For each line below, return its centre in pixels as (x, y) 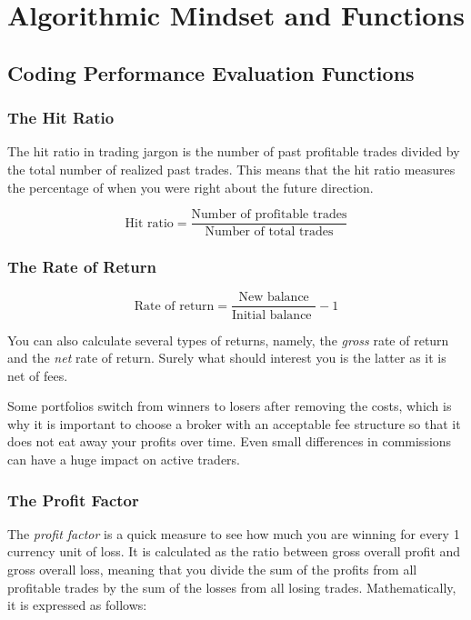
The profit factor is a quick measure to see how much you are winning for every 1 (234, 533)
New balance (274, 298)
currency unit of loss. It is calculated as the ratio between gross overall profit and (234, 551)
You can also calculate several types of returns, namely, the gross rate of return (228, 340)
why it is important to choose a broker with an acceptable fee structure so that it (234, 423)
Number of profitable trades (269, 215)
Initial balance (272, 315)
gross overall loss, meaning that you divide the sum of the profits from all (212, 570)
